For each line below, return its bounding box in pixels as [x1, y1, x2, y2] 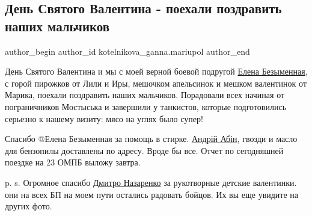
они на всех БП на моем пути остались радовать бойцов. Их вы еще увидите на [5, 188, 299, 200]
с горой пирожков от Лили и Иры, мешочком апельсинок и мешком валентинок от [5, 76, 307, 89]
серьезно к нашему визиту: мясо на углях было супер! [5, 112, 203, 125]
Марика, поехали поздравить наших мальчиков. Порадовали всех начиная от [5, 88, 285, 101]
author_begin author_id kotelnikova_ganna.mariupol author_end [5, 45, 250, 57]
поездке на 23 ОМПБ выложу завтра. [5, 156, 141, 168]
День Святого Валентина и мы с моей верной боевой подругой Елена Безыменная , [5, 65, 308, 78]
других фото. [5, 200, 52, 212]
